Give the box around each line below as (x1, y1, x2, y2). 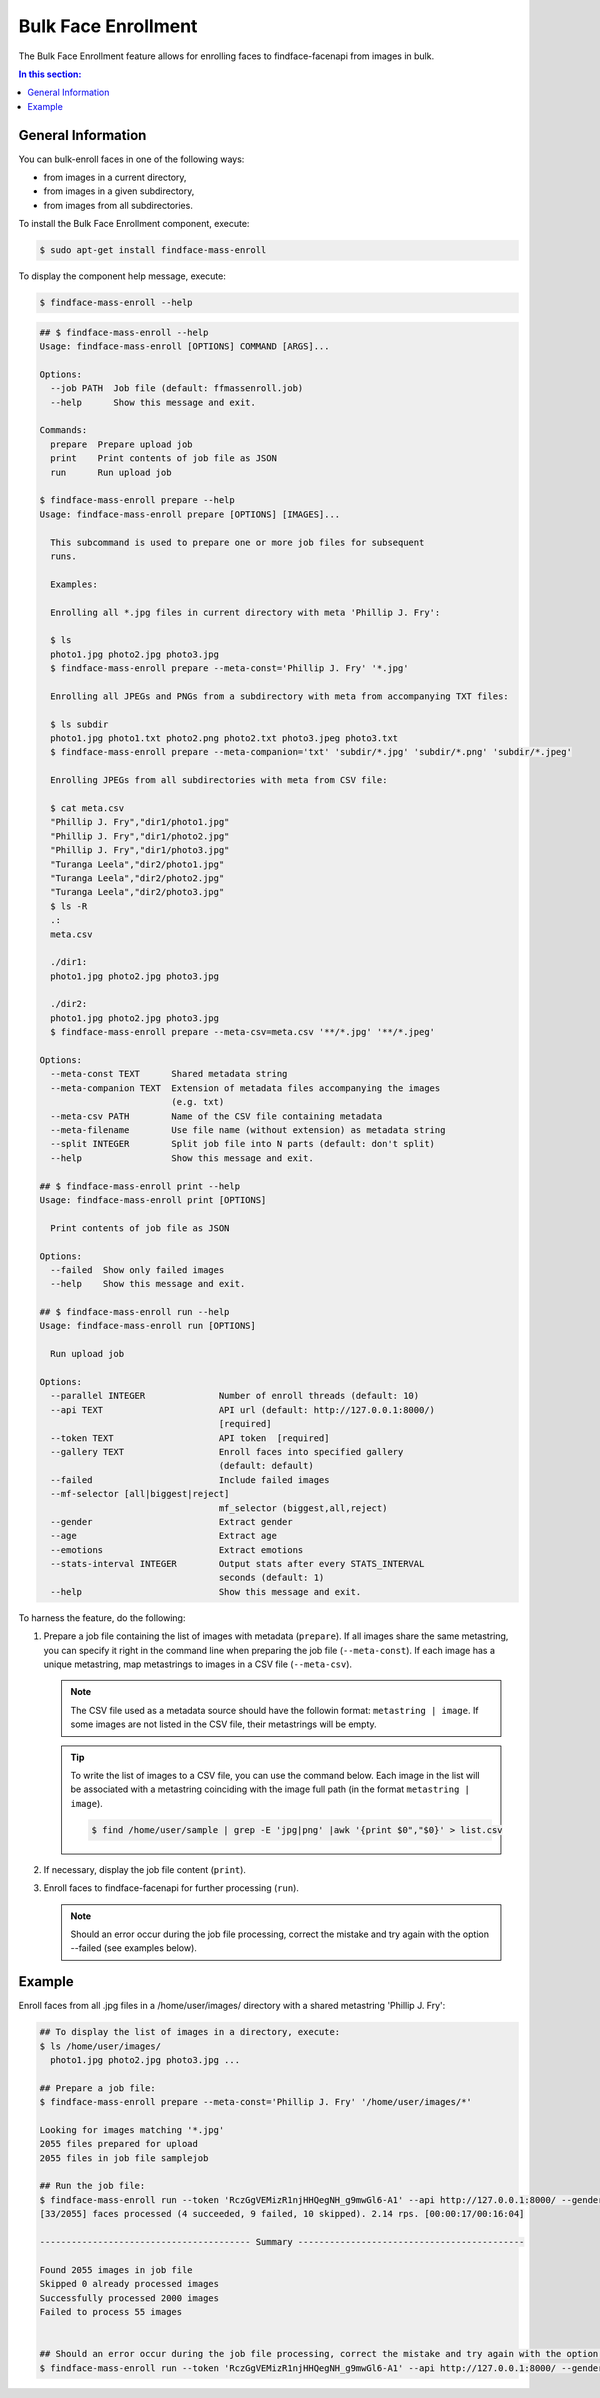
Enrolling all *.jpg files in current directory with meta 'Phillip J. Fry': (50, 606, 441, 618)
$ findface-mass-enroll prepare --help (39, 495, 235, 506)
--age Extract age (50, 1530, 277, 1542)
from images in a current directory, (43, 171, 187, 184)
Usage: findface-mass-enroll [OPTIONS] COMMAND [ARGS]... (39, 341, 330, 352)
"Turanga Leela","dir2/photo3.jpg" (50, 886, 225, 898)
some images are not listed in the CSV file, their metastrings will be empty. (70, 1718, 377, 1730)
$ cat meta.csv (50, 803, 125, 814)
